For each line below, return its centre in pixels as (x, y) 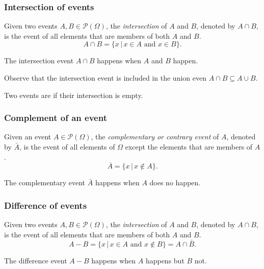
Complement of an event (56, 118)
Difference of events (46, 205)
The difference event (36, 260)
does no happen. (175, 182)
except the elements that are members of (189, 146)
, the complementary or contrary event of (155, 137)
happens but (165, 260)
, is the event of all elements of (67, 146)
